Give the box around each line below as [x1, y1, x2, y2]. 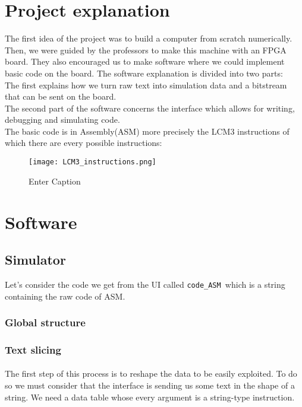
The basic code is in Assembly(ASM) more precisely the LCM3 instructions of [5, 125, 290, 137]
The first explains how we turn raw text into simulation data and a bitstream [5, 78, 287, 91]
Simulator [5, 250, 66, 269]
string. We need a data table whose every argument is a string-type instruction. [5, 390, 295, 403]
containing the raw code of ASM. [5, 290, 125, 302]
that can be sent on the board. [5, 90, 117, 103]
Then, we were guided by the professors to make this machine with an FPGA [5, 43, 287, 56]
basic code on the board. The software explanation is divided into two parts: [5, 66, 283, 79]
